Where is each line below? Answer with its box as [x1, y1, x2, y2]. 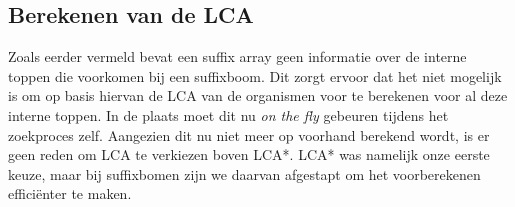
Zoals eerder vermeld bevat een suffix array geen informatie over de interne [8, 46, 467, 67]
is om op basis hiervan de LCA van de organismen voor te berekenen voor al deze [8, 85, 508, 106]
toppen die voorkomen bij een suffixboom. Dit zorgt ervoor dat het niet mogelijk [8, 65, 502, 86]
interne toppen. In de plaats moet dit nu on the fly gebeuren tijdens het [8, 104, 449, 125]
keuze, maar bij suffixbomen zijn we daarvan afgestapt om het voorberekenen [8, 163, 481, 184]
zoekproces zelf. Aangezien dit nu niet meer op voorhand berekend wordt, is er [8, 124, 490, 145]
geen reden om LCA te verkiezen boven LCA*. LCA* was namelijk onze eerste [8, 144, 490, 165]
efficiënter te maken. [8, 183, 132, 204]
